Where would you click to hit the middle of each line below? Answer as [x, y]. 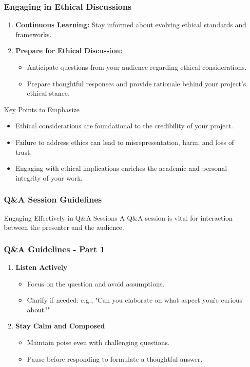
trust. [24, 152]
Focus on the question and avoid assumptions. [96, 283]
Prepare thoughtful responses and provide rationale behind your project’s [136, 83]
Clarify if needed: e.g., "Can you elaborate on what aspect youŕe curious [135, 300]
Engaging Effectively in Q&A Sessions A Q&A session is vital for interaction [118, 217]
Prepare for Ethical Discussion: [69, 51]
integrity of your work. [49, 177]
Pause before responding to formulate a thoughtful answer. [115, 358]
